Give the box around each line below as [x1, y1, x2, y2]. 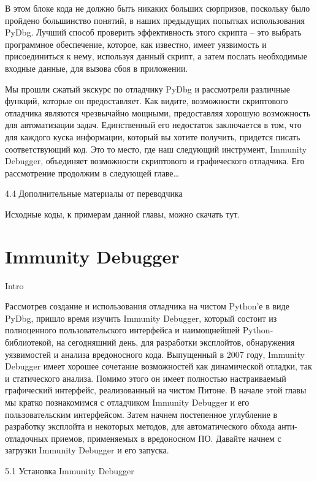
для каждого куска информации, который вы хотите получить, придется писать [5, 130, 300, 143]
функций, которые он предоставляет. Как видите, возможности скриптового [5, 94, 288, 107]
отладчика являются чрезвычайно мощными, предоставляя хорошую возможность [5, 106, 311, 119]
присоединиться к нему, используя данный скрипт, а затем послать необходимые [5, 50, 307, 62]
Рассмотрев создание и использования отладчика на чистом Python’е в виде [5, 300, 289, 312]
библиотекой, [5, 336, 54, 348]
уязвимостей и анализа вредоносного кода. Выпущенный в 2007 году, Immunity [5, 347, 305, 360]
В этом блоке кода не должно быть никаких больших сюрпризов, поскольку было [5, 2, 310, 14]
